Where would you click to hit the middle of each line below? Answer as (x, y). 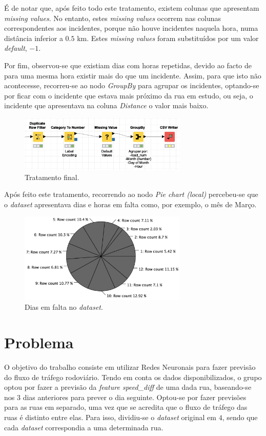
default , (16, 48)
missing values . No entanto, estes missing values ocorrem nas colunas (113, 18)
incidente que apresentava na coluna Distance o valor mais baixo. (106, 105)
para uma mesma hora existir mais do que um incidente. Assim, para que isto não (133, 75)
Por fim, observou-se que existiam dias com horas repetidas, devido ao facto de (128, 65)
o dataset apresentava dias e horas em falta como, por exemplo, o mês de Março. (130, 204)
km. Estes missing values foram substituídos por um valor (168, 38)
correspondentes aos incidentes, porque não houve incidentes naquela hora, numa (131, 28)
